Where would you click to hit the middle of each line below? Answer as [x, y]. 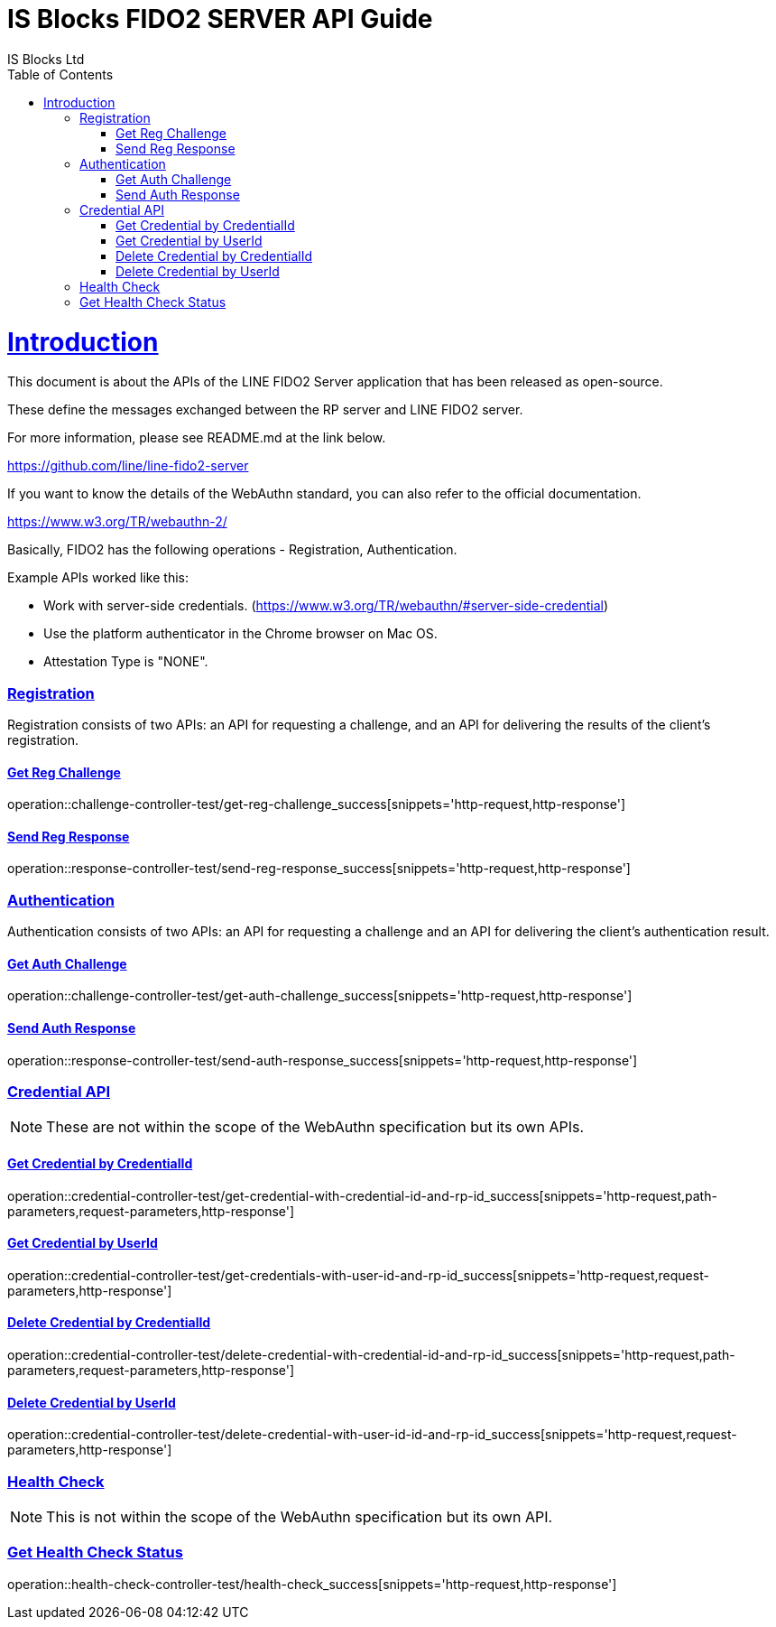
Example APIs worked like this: [98, 578]
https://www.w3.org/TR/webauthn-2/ [117, 522]
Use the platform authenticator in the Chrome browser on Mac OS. [240, 634]
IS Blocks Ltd [46, 59]
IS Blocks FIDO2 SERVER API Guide [220, 19]
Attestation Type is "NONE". [126, 662]
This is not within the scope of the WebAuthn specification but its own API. [300, 1517]
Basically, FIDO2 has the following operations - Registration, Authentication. [232, 550]
